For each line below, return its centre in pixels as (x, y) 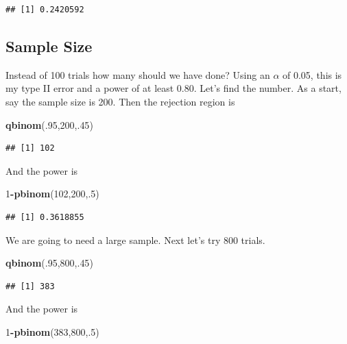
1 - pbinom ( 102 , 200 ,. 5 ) (52, 194)
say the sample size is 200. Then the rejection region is (120, 101)
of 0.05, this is (312, 74)
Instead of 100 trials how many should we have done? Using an (138, 74)
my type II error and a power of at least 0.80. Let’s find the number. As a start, (173, 88)
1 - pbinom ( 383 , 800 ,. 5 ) (52, 331)
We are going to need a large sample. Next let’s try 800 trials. (135, 239)
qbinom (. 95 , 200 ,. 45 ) (49, 124)
